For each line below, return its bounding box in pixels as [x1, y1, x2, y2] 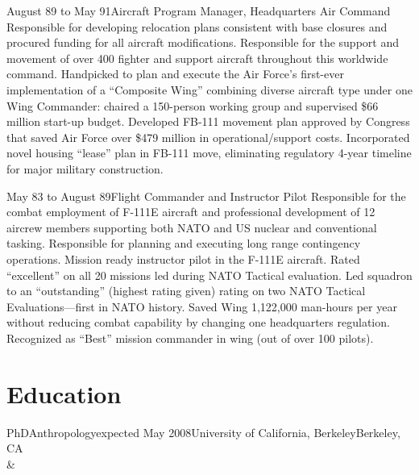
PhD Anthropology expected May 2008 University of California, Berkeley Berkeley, [6, 423, 400, 440]
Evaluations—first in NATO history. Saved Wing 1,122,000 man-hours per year [6, 298, 397, 315]
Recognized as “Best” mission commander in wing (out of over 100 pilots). [6, 329, 374, 346]
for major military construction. [6, 160, 164, 177]
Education [6, 377, 122, 410]
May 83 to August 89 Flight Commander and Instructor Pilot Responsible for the [6, 187, 406, 204]
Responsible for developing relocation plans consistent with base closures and [6, 18, 388, 35]
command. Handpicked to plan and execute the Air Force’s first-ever [6, 65, 344, 82]
